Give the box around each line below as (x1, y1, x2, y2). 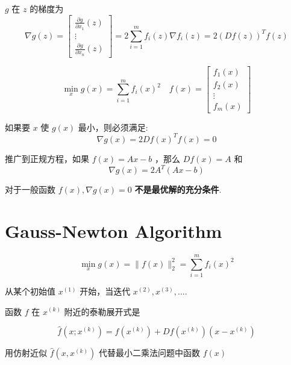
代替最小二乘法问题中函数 (98, 346, 200, 359)
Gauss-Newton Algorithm (5, 218, 222, 243)
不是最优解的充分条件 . (134, 183, 222, 196)
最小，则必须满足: (78, 120, 148, 133)
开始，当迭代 (80, 284, 131, 297)
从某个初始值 (5, 284, 55, 297)
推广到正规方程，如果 (5, 152, 89, 164)
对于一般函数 (5, 183, 55, 196)
